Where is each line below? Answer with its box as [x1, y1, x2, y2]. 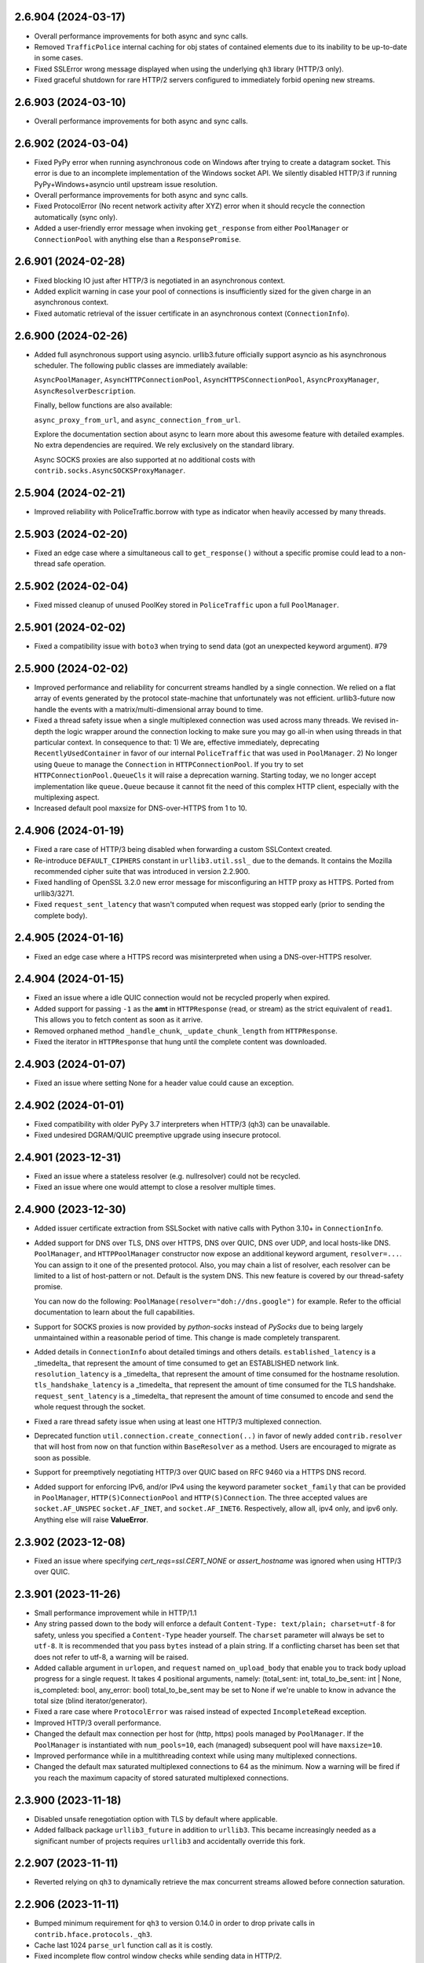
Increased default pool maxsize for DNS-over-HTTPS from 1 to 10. [34, 803, 247, 813]
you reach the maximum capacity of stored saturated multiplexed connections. [34, 1773, 289, 1782]
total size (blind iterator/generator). [34, 1696, 148, 1705]
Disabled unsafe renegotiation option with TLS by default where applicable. [34, 1814, 278, 1823]
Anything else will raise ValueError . [34, 1515, 149, 1524]
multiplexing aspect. [34, 792, 100, 802]
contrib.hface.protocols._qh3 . [34, 1929, 153, 1939]
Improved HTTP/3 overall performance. [34, 1718, 162, 1727]
